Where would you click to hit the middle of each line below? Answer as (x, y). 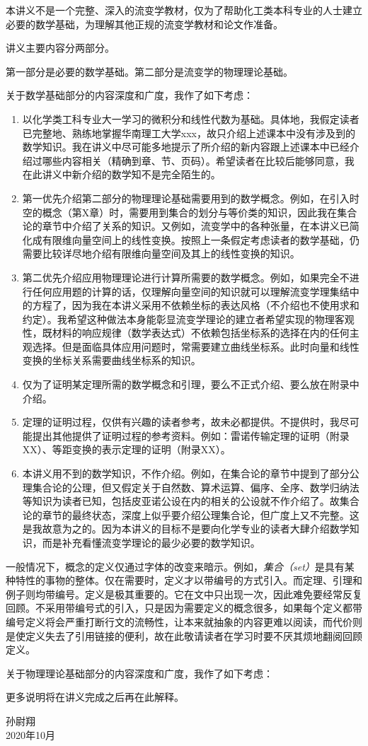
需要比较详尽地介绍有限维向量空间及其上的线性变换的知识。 (161, 253)
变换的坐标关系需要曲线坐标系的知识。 (111, 360)
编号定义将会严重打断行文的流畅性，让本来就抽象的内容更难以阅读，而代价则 (184, 621)
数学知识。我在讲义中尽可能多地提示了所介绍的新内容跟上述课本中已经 (186, 147)
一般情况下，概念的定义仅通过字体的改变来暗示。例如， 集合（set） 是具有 (175, 566)
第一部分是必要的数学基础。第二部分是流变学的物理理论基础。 (149, 71)
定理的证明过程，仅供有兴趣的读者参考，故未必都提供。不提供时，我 (181, 422)
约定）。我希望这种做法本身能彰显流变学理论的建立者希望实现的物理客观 (188, 319)
